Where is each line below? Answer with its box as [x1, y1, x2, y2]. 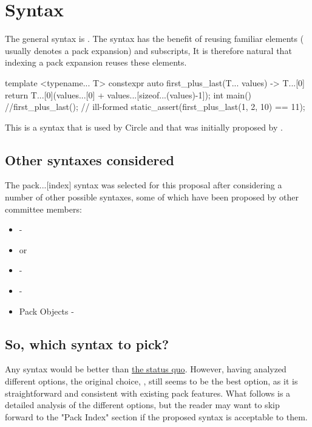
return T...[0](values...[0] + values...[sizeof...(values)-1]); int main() [5, 88, 252, 101]
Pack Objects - [19, 304, 74, 317]
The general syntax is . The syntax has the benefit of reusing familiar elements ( [5, 32, 304, 45]
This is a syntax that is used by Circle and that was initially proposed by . [5, 120, 283, 133]
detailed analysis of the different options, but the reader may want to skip [5, 398, 280, 411]
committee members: [5, 202, 82, 215]
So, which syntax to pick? [5, 334, 169, 353]
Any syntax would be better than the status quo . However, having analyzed [5, 363, 287, 375]
